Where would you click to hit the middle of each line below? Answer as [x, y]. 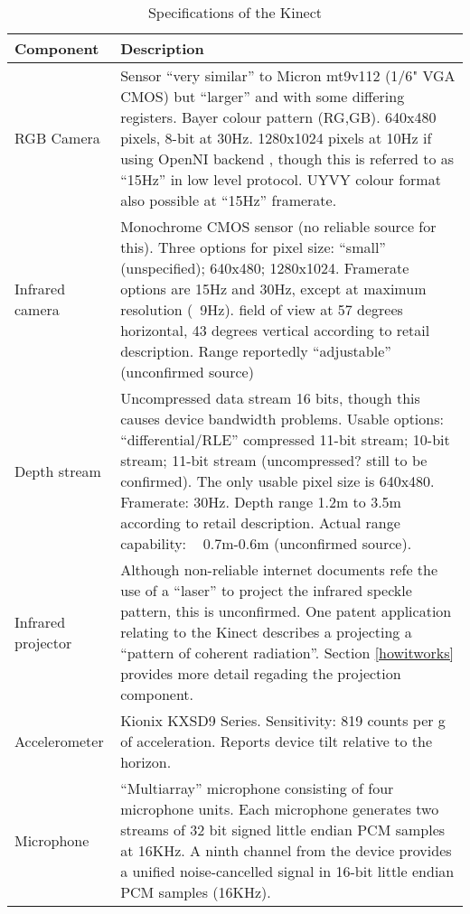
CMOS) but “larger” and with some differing [263, 96]
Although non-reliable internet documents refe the [279, 569]
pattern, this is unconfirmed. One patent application [286, 611]
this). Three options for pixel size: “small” [253, 247]
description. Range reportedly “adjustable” [256, 351]
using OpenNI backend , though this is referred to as [287, 159]
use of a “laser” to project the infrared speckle [266, 590]
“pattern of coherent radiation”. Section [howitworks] [287, 653]
